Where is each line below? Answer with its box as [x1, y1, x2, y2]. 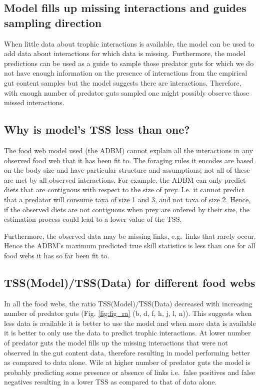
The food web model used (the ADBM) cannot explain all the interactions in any [4, 145, 253, 155]
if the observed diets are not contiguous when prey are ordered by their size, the [4, 204, 249, 214]
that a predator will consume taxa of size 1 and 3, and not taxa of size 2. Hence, [4, 194, 250, 204]
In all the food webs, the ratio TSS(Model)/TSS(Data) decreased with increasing [4, 298, 252, 308]
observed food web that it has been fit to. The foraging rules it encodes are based [4, 155, 253, 165]
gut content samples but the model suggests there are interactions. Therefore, [4, 77, 241, 88]
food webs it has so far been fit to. [4, 250, 109, 260]
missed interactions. [4, 97, 64, 108]
